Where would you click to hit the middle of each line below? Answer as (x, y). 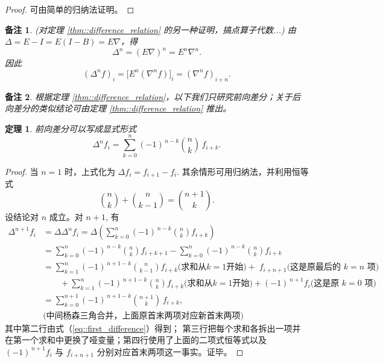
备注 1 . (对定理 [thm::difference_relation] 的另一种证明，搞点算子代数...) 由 (150, 29)
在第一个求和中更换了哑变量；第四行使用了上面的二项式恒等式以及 (136, 340)
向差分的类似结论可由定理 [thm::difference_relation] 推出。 (118, 108)
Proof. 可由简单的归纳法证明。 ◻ (70, 9)
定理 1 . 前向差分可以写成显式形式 (71, 128)
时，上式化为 (90, 171)
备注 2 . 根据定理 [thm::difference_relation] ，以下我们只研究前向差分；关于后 (153, 96)
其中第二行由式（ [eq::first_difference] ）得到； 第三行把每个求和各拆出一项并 (153, 328)
